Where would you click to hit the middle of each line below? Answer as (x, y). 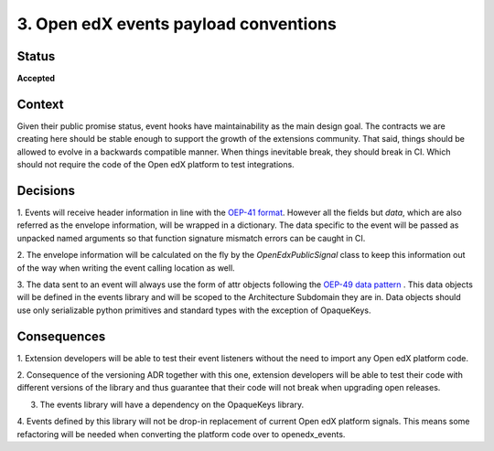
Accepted (36, 79)
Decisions (46, 191)
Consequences (61, 336)
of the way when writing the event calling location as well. (126, 268)
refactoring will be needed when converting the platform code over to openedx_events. (181, 434)
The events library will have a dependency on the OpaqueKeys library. (172, 404)
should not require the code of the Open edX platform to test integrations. (156, 165)
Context (40, 104)
